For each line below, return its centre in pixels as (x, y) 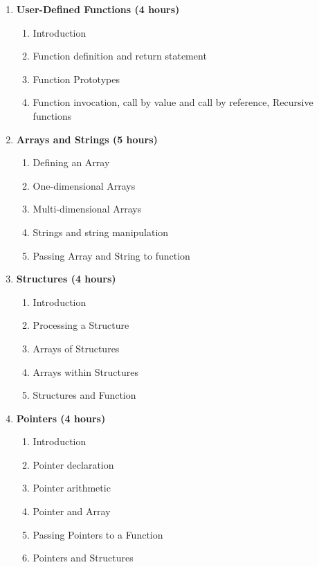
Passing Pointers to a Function (98, 534)
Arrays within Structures (85, 371)
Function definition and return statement (120, 56)
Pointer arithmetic (72, 488)
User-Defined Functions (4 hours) (98, 9)
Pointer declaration (73, 464)
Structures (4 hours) (66, 279)
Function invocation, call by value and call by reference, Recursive (173, 102)
